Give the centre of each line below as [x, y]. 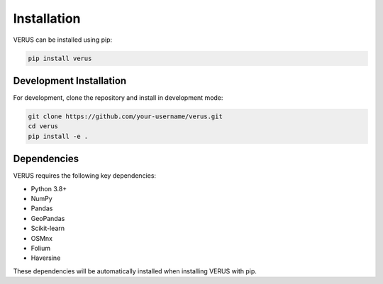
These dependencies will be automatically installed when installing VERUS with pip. [135, 271]
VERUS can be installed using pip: [63, 40]
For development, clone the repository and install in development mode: [118, 98]
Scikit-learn [48, 228]
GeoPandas [48, 218]
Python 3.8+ [49, 188]
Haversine [46, 258]
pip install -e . [58, 136]
